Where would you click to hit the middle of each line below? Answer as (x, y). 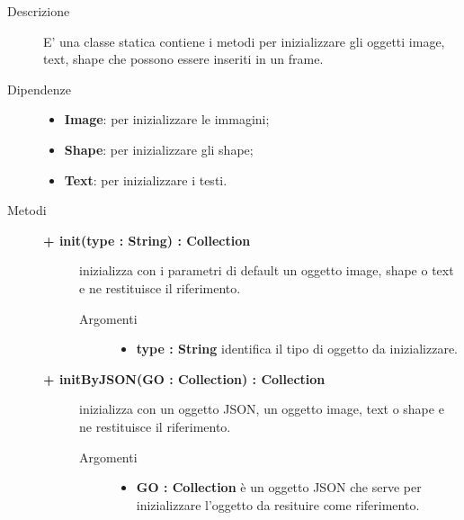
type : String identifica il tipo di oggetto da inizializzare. (297, 349)
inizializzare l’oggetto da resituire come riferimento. (278, 504)
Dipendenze (39, 89)
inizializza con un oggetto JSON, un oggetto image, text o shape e (262, 409)
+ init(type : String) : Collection (147, 240)
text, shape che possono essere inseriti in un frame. (183, 59)
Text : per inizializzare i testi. (146, 179)
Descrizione (39, 11)
